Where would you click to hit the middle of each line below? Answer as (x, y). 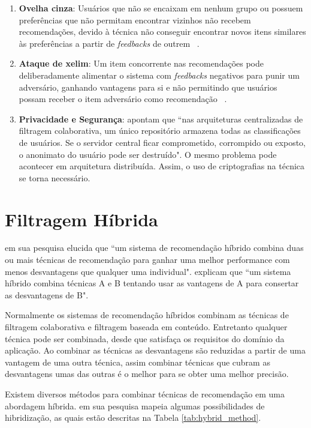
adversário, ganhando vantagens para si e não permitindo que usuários (148, 87)
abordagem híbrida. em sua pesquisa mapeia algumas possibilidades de (135, 405)
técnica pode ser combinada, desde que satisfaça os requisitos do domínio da (145, 338)
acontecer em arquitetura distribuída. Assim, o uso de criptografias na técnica (162, 166)
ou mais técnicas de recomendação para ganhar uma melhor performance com (147, 260)
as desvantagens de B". (47, 294)
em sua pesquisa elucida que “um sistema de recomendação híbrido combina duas (154, 248)
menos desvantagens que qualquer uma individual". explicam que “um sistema (148, 271)
